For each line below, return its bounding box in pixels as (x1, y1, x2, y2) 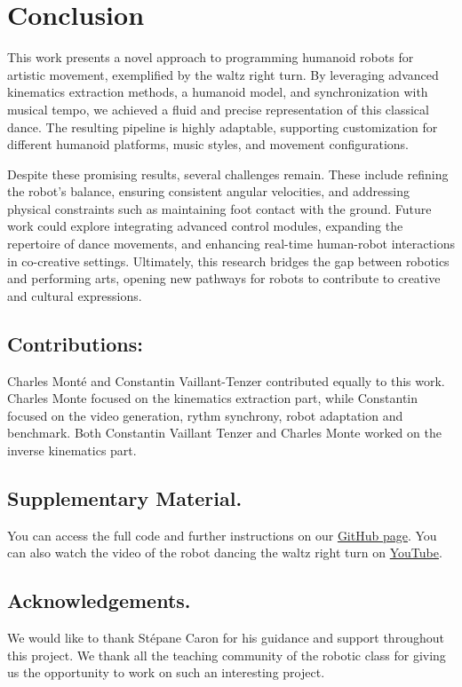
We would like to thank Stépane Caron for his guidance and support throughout (7, 628, 444, 647)
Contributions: (7, 329, 143, 357)
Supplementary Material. (7, 485, 243, 511)
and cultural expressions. (7, 286, 142, 304)
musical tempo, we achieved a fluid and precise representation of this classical (7, 99, 429, 118)
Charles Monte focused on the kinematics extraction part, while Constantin (7, 389, 418, 407)
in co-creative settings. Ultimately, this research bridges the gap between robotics (7, 251, 450, 270)
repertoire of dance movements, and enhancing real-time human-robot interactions (7, 234, 455, 253)
